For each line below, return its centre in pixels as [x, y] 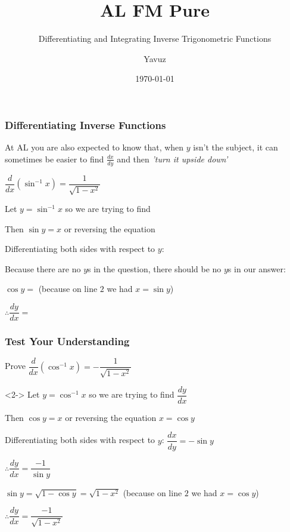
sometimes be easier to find [54, 159]
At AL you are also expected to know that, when [94, 147]
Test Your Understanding [67, 341]
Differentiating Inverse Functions [85, 124]
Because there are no [43, 268]
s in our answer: [257, 268]
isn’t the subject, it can [236, 147]
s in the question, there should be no [155, 268]
